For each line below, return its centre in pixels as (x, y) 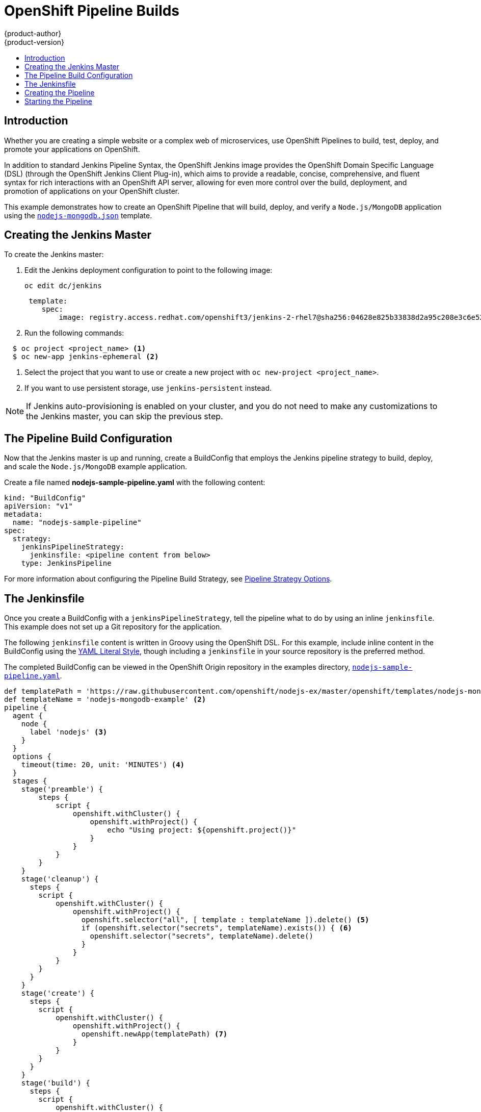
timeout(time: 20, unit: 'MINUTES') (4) (103, 765)
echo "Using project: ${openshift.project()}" (202, 830)
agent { (28, 716)
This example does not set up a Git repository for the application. (113, 627)
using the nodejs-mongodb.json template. (78, 215)
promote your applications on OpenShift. (72, 149)
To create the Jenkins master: (54, 255)
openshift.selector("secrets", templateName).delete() (202, 936)
